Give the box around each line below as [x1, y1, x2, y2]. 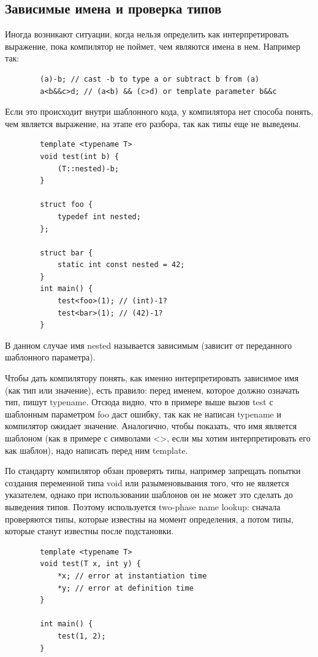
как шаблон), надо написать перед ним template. [5, 443, 188, 456]
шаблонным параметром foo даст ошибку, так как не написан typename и [5, 407, 281, 420]
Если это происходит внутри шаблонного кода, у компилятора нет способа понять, [5, 105, 314, 118]
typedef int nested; [57, 212, 141, 221]
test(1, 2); [57, 631, 106, 640]
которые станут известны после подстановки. [5, 524, 174, 537]
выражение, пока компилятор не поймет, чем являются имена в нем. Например [5, 39, 300, 52]
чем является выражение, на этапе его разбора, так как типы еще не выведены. [5, 117, 301, 130]
